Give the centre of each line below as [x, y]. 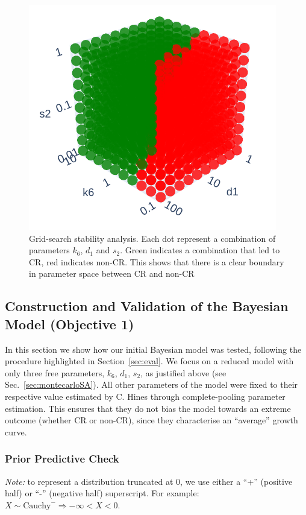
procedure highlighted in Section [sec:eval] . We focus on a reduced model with [149, 361]
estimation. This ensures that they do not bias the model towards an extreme [148, 408]
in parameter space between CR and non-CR [112, 273]
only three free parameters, [55, 372]
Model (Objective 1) [70, 324]
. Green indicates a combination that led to [200, 250]
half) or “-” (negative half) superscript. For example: [102, 493]
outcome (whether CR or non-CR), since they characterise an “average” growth [151, 420]
